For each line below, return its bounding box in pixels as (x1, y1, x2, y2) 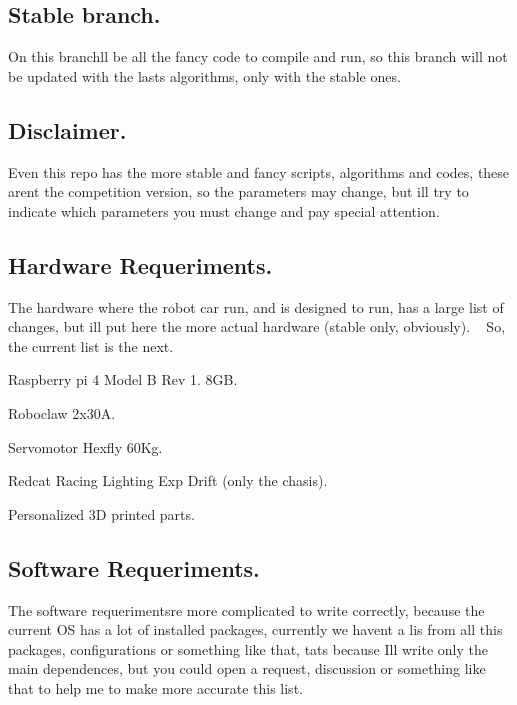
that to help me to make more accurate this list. (8, 677, 303, 698)
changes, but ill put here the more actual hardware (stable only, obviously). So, (8, 316, 506, 337)
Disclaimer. (8, 114, 127, 145)
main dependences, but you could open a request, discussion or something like (8, 658, 486, 679)
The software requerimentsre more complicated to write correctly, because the (8, 599, 485, 620)
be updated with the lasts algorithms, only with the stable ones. (8, 65, 401, 86)
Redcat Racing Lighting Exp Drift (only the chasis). (8, 470, 328, 491)
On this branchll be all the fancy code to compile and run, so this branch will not (8, 46, 508, 67)
